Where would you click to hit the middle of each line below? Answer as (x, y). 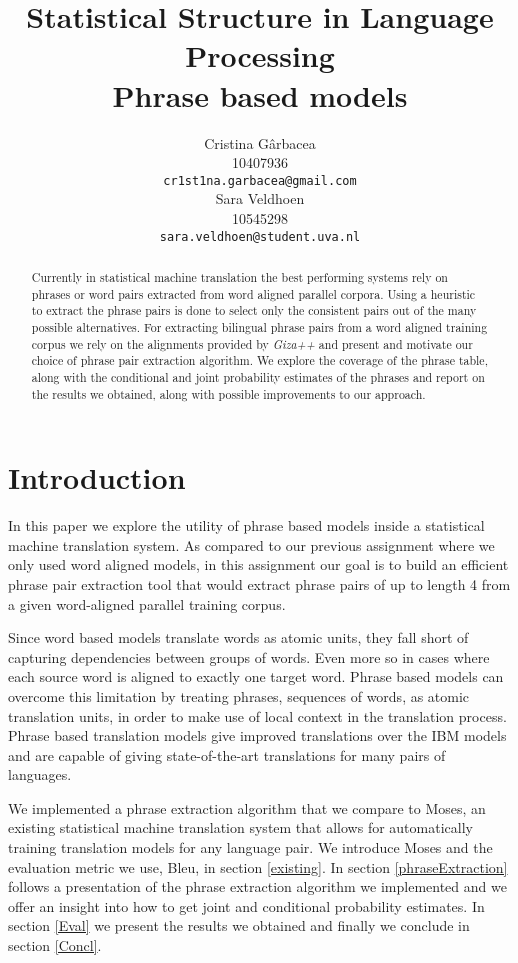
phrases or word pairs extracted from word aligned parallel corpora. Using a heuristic (253, 293)
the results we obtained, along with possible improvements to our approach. (228, 393)
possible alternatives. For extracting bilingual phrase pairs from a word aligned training (259, 326)
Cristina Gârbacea (260, 142)
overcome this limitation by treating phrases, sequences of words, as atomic (239, 695)
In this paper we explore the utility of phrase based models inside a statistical (246, 525)
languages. (40, 774)
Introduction (97, 477)
